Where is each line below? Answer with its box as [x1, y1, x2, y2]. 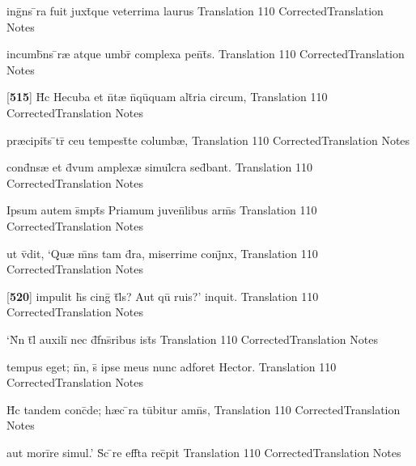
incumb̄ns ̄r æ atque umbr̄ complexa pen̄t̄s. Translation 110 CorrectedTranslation [6, 45, 405, 62]
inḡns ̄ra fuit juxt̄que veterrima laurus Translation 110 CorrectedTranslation [6, 2, 384, 19]
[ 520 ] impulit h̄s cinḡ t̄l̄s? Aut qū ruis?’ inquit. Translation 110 [6, 287, 319, 304]
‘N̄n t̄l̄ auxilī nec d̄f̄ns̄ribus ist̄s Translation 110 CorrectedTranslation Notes [6, 330, 378, 347]
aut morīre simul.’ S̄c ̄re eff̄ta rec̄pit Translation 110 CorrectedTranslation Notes [6, 443, 401, 460]
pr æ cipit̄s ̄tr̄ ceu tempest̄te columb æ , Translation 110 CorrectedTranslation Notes [6, 131, 410, 148]
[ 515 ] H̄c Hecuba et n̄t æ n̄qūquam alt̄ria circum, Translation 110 [6, 88, 328, 105]
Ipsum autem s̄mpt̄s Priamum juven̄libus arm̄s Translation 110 [6, 201, 317, 218]
